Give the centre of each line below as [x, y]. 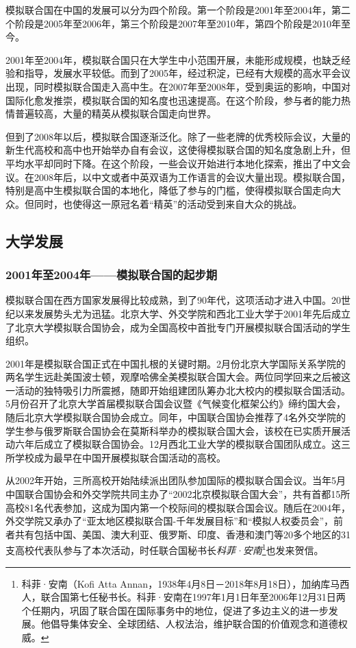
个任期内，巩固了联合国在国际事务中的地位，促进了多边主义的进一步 [175, 610]
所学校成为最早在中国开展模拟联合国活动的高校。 [116, 457]
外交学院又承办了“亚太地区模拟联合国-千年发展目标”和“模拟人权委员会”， [170, 521]
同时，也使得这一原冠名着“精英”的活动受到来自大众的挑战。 [168, 203]
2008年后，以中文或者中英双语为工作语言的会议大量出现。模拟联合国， [192, 177]
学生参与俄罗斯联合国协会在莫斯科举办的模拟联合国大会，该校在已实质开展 [173, 430]
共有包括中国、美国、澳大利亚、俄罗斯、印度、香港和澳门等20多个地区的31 [182, 534]
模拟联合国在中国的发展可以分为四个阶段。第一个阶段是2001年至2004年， [168, 10]
